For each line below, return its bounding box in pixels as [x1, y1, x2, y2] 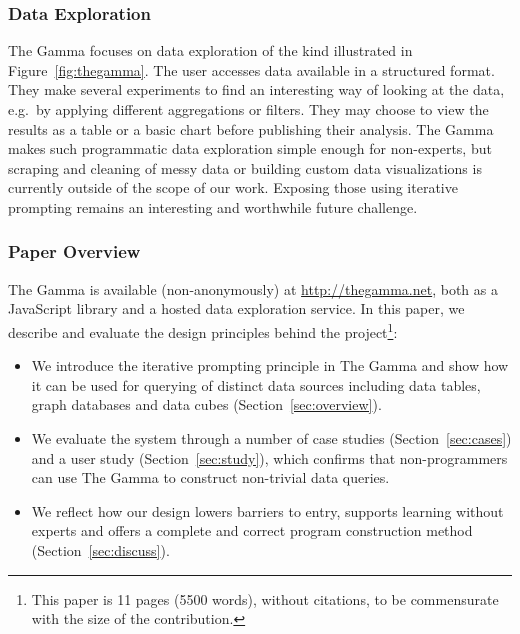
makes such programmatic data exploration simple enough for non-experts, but [8, 138, 492, 159]
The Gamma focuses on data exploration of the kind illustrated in [8, 40, 413, 61]
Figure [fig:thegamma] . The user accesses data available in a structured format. [8, 59, 495, 80]
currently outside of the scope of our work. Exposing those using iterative [8, 177, 458, 198]
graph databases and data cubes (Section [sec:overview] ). [31, 394, 382, 415]
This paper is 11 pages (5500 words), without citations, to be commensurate [31, 588, 499, 609]
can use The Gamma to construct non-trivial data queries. [31, 467, 390, 488]
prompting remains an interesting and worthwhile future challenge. [8, 196, 418, 217]
